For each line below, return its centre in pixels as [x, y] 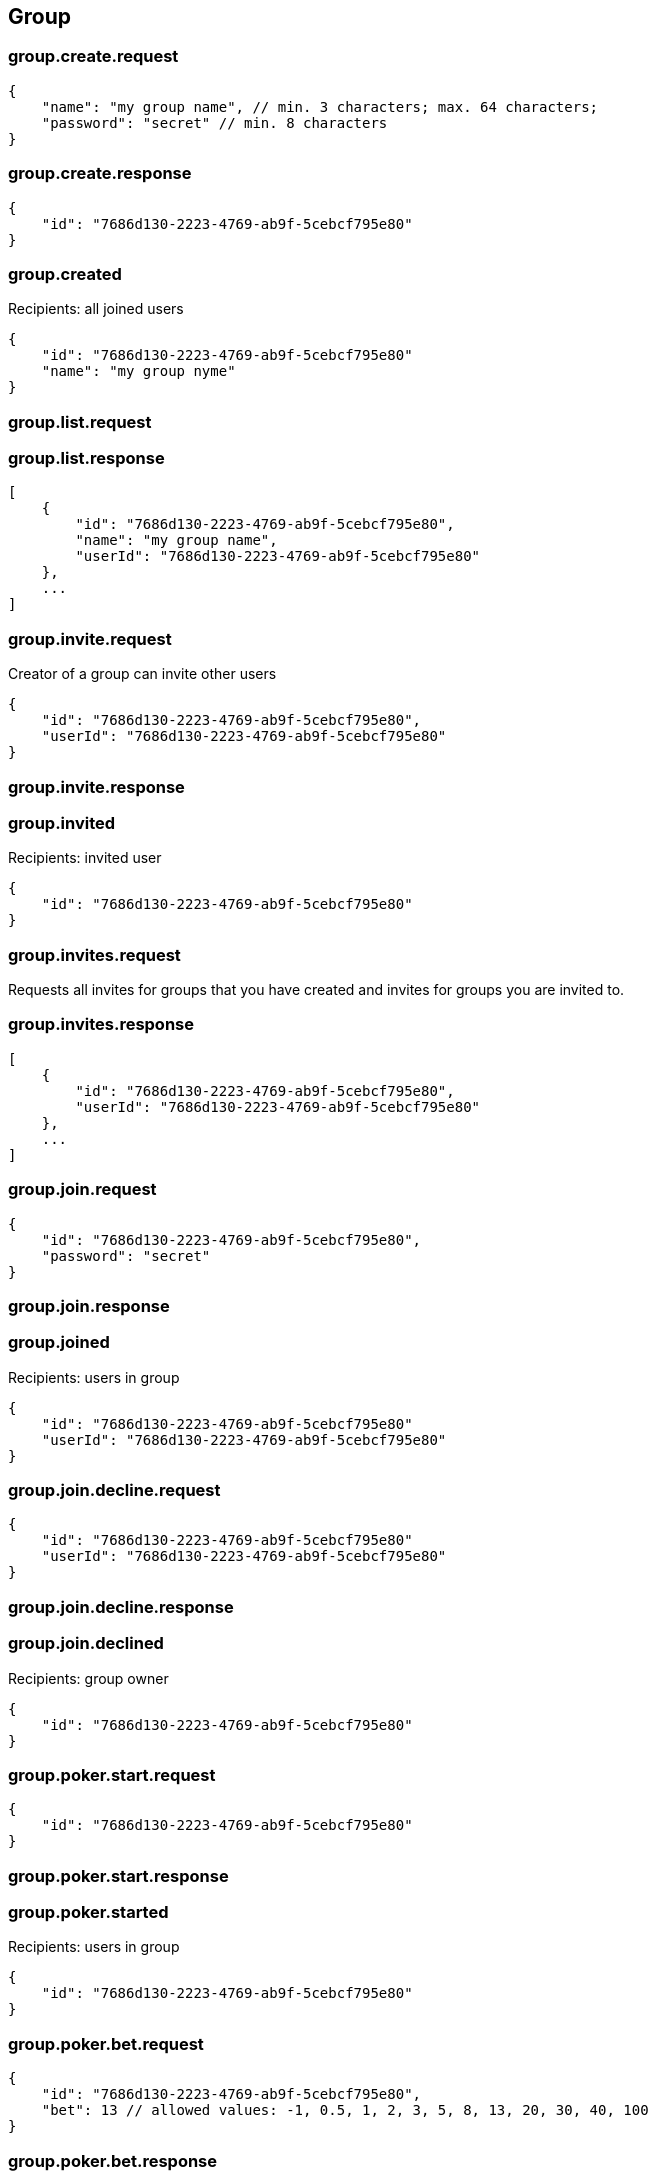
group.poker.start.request [112, 1774]
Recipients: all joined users [96, 309]
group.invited [62, 822]
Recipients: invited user [85, 858]
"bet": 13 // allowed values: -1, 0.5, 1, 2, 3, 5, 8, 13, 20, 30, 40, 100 [345, 2110]
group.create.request [93, 56]
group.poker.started [88, 1912]
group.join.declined [86, 1643]
